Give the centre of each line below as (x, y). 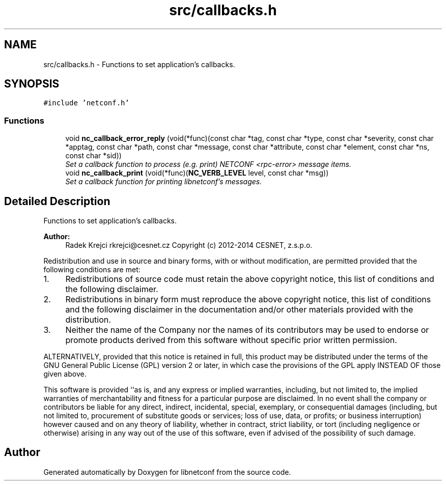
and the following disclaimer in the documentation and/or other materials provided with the (239, 310)
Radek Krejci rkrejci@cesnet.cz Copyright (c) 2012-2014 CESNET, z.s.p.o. (189, 245)
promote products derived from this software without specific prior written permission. (231, 340)
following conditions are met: (92, 270)
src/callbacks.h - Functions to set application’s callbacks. (139, 64)
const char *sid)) (93, 156)
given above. (65, 374)
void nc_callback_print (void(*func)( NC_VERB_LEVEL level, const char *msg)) (197, 173)
